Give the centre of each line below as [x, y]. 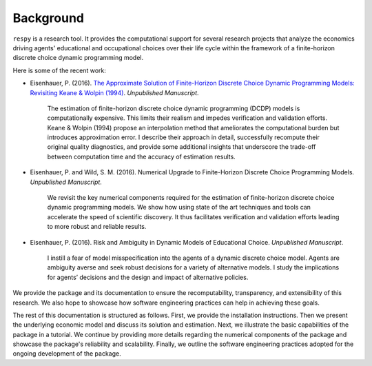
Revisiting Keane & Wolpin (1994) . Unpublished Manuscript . [114, 92]
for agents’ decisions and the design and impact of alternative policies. [148, 277]
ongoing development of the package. [67, 354]
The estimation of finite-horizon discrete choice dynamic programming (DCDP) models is [174, 108]
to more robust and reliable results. [97, 227]
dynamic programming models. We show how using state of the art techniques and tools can [179, 207]
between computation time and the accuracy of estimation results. [141, 156]
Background [48, 18]
